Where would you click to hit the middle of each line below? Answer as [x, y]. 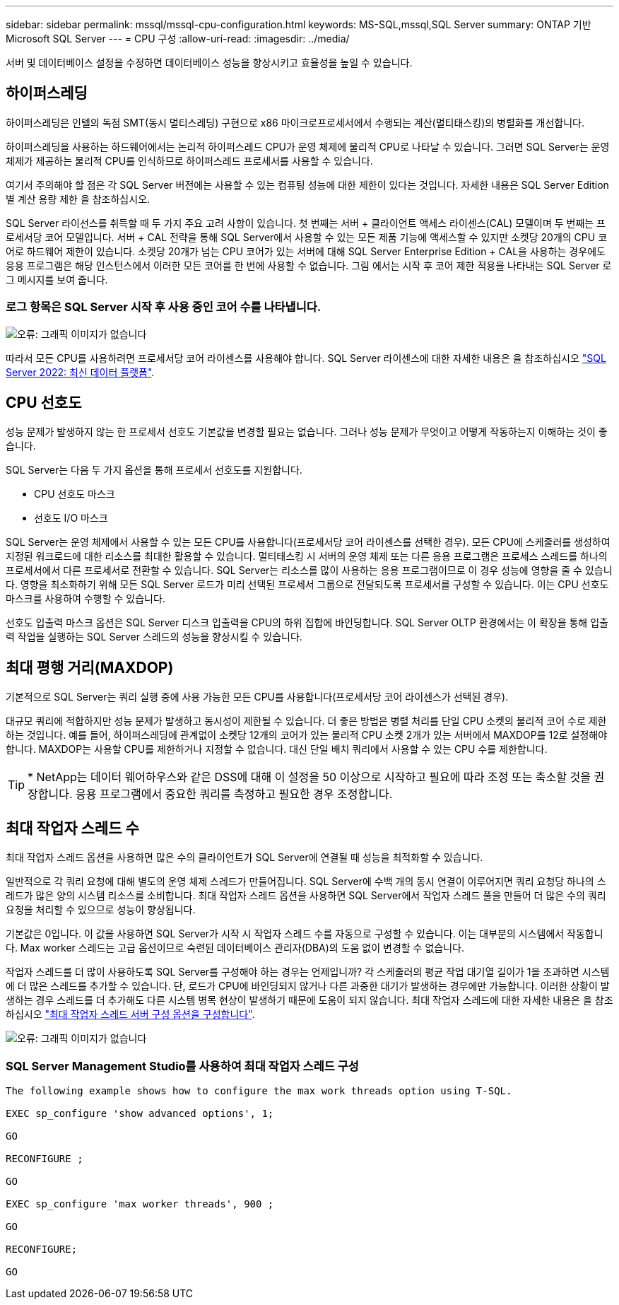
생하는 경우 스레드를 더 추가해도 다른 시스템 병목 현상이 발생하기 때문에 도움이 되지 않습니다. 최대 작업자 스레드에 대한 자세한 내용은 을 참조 [309, 1000]
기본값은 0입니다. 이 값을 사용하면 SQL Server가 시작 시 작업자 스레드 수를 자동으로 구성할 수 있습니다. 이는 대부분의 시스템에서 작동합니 [305, 934]
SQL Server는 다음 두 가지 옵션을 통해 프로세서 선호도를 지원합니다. [154, 470]
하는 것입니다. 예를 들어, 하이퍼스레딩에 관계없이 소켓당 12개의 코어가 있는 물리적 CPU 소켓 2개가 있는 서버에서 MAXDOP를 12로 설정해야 [307, 735]
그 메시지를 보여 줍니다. [57, 279]
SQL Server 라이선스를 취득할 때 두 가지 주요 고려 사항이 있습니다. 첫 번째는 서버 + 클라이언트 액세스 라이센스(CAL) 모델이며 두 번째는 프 [306, 223]
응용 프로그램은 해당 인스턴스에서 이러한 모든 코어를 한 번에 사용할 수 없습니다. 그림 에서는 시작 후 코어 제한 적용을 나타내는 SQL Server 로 [309, 265]
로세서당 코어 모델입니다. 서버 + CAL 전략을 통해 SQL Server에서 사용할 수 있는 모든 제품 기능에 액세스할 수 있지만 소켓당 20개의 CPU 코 [307, 237]
